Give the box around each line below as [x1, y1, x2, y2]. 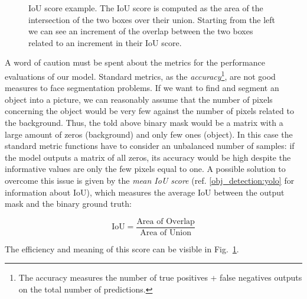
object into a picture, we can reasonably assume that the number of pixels [5, 93, 273, 105]
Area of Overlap [136, 217, 195, 226]
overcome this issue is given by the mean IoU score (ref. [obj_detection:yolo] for [5, 174, 295, 186]
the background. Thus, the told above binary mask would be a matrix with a [5, 116, 283, 128]
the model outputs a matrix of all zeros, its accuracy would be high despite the [5, 151, 291, 163]
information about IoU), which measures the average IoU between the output [5, 186, 285, 198]
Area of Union [140, 228, 191, 237]
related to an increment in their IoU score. [28, 36, 182, 48]
